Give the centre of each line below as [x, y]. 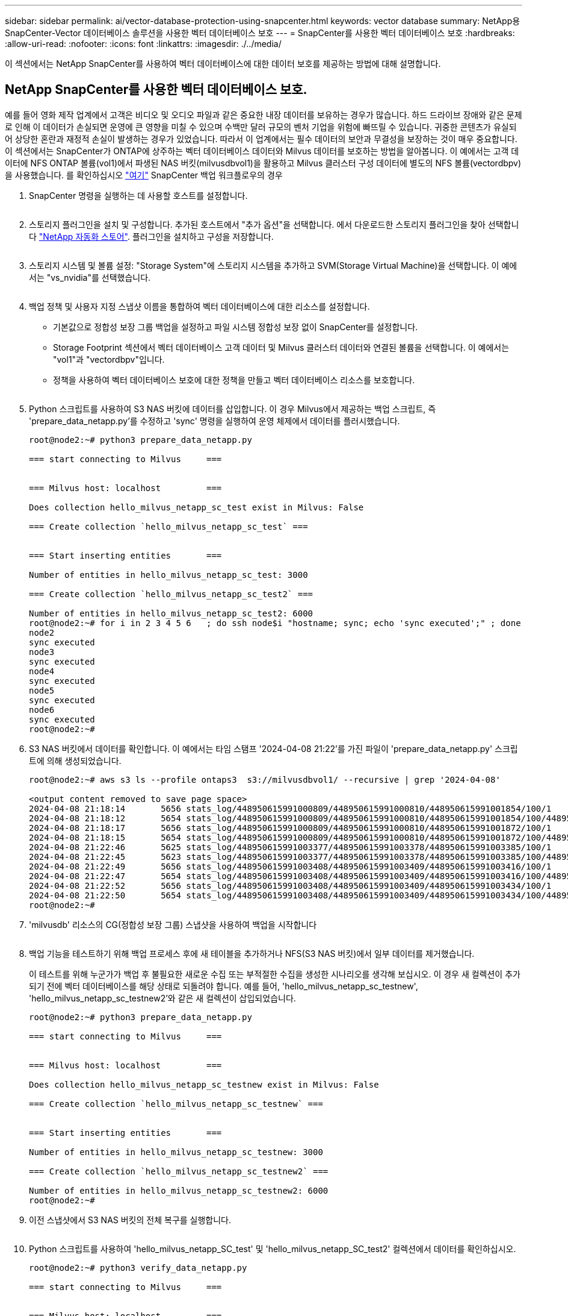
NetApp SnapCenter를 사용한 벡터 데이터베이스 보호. [156, 90]
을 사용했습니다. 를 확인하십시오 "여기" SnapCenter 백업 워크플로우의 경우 [144, 175]
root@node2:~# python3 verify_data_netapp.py [138, 1267]
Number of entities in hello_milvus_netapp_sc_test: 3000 [168, 575]
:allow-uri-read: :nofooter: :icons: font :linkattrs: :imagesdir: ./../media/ [143, 44]
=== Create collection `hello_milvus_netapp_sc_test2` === [171, 594]
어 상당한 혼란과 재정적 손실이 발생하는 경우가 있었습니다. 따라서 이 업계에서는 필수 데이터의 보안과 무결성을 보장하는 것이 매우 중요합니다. [261, 139]
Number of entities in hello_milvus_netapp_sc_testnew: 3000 [176, 1152]
